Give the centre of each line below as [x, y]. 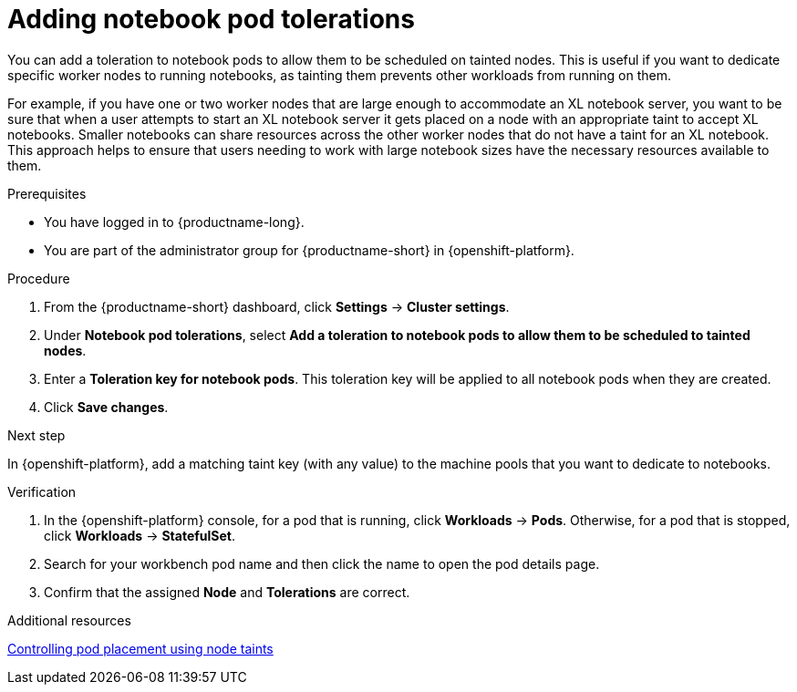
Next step [36, 435]
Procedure [39, 278]
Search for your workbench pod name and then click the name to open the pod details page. [322, 563]
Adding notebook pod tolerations [211, 19]
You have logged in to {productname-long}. [174, 222]
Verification [42, 491]
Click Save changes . [106, 407]
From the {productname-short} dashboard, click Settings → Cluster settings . [277, 306]
